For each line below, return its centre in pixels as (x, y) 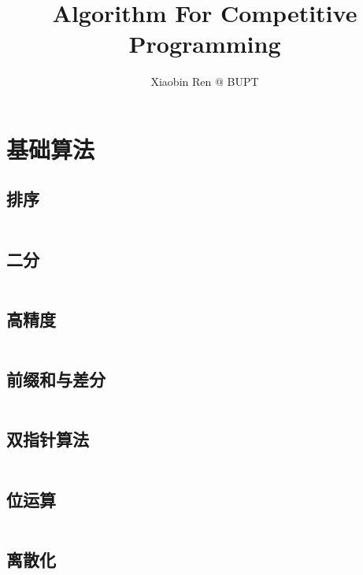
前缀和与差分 (56, 379)
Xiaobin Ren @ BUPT (205, 82)
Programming (205, 44)
